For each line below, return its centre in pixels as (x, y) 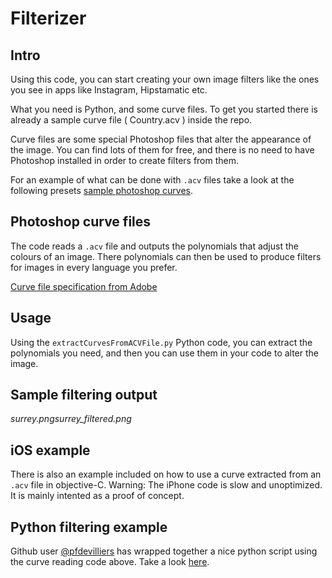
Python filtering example (89, 527)
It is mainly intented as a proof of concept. (97, 496)
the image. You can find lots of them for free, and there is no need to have (162, 150)
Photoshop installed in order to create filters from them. (125, 160)
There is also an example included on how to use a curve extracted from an (166, 474)
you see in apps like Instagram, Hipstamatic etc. (109, 90)
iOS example (50, 450)
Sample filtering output (84, 395)
